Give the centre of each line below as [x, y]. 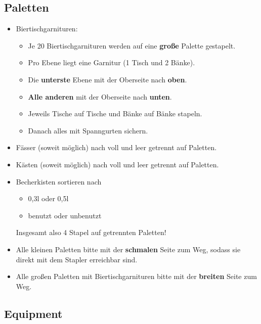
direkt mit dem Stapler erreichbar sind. [77, 259]
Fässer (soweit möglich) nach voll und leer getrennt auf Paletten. [116, 147]
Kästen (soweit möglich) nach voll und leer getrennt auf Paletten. [117, 164]
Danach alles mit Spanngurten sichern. [88, 130]
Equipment [33, 313]
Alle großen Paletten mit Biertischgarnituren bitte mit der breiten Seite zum [136, 276]
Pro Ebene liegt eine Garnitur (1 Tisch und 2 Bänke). [112, 62]
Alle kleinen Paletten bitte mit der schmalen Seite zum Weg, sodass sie [128, 249]
